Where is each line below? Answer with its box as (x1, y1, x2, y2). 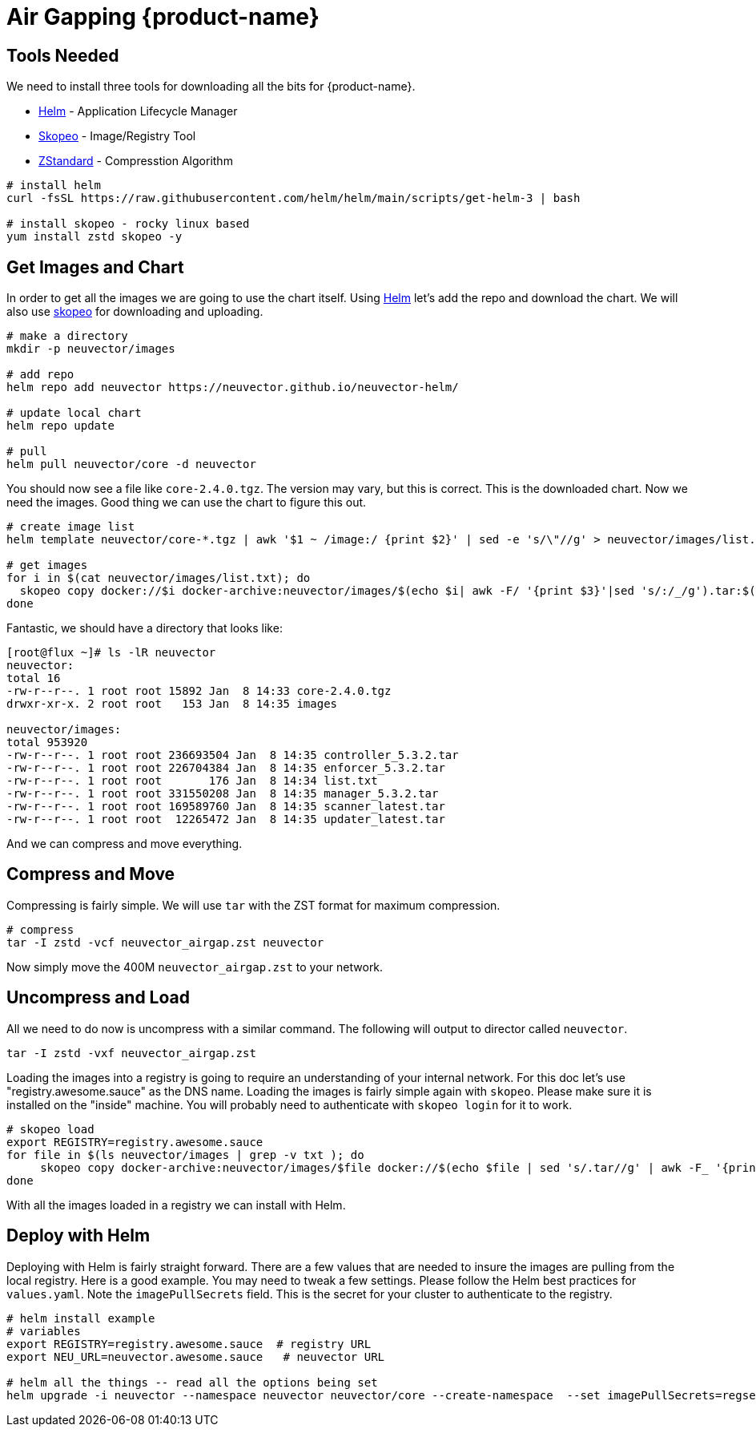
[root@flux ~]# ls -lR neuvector (6, 646, 216, 660)
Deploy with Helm (6, 1225, 151, 1246)
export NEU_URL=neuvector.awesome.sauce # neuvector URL (6, 1350, 385, 1363)
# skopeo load (6, 1122, 94, 1136)
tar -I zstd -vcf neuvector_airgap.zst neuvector (6, 935, 324, 949)
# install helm (6, 179, 102, 192)
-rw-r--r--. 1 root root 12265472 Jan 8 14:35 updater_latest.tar (6, 813, 445, 826)
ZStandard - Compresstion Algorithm (38, 154, 233, 168)
